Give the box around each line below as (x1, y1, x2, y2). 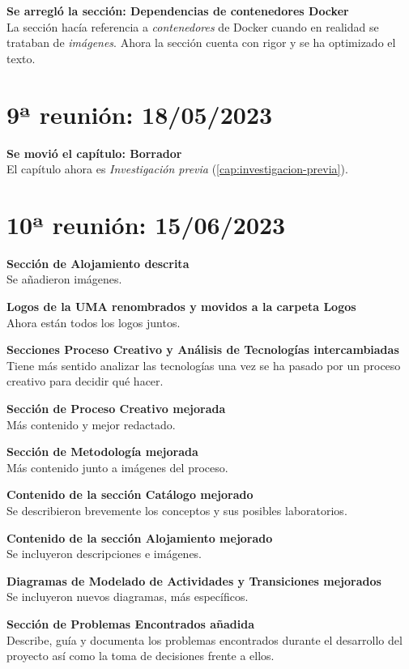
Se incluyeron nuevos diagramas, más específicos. (6, 588, 249, 605)
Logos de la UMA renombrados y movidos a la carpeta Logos (6, 298, 356, 314)
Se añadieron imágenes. (6, 271, 122, 288)
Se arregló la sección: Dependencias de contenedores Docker (6, 2, 349, 19)
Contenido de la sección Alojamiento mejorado (6, 529, 273, 546)
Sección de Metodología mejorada (6, 443, 198, 460)
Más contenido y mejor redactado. (6, 415, 176, 433)
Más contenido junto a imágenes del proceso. (6, 458, 228, 475)
